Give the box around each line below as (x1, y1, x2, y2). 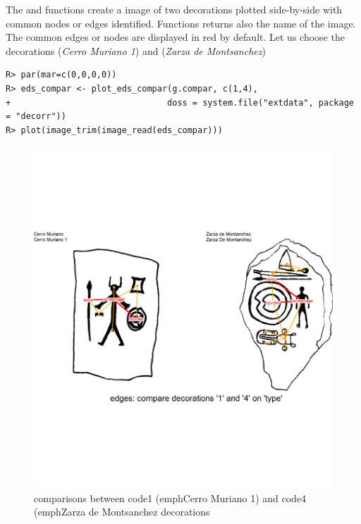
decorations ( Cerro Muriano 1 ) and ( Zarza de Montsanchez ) (6, 43, 266, 58)
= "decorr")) (6, 111, 66, 122)
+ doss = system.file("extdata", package (6, 97, 354, 108)
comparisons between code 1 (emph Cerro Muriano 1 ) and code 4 (34, 490, 307, 505)
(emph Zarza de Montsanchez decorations (34, 504, 210, 519)
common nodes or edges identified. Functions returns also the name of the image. (6, 15, 356, 30)
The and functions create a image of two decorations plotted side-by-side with (6, 2, 343, 16)
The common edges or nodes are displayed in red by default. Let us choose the (6, 30, 345, 44)
